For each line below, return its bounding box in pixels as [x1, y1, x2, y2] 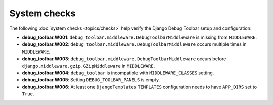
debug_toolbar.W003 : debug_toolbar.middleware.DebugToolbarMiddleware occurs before [22, 56, 226, 62]
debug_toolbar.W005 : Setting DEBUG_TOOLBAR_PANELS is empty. [22, 77, 160, 83]
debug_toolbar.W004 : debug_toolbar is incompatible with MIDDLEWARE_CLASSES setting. [22, 70, 214, 76]
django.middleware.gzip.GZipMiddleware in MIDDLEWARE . [22, 63, 155, 69]
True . [22, 91, 34, 97]
